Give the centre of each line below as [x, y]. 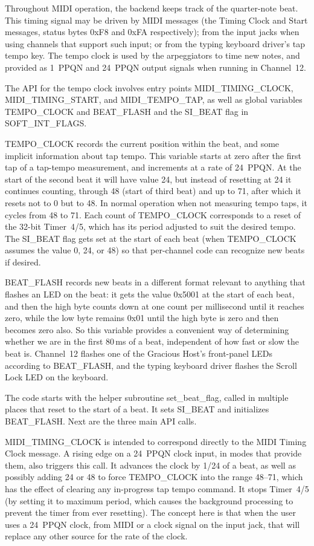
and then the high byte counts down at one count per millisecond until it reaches [155, 306]
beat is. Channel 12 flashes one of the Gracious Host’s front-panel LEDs [139, 353]
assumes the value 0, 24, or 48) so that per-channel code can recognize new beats [155, 250]
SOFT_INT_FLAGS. [46, 123]
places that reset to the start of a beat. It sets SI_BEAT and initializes [137, 409]
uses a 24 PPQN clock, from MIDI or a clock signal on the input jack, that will [152, 524]
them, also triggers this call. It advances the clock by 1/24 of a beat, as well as [150, 465]
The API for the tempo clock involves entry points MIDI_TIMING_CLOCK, [149, 87]
